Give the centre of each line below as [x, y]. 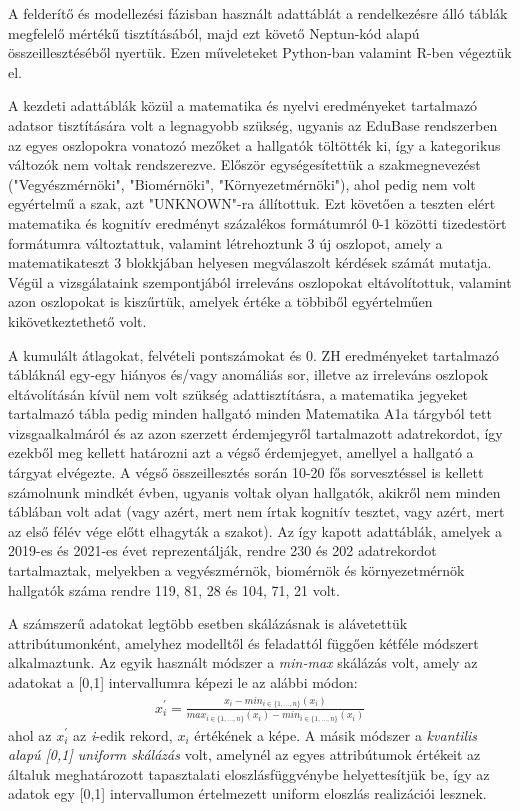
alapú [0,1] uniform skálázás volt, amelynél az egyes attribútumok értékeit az [244, 754]
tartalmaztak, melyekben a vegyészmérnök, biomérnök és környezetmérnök [236, 570]
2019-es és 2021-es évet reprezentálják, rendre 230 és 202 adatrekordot [222, 550]
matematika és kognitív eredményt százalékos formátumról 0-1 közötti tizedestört [257, 222]
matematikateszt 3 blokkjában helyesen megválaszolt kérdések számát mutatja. [250, 262]
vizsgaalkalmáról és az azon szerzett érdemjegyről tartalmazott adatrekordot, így [255, 432]
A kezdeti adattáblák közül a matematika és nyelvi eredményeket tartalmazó [243, 105]
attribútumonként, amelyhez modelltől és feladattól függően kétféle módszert [243, 642]
